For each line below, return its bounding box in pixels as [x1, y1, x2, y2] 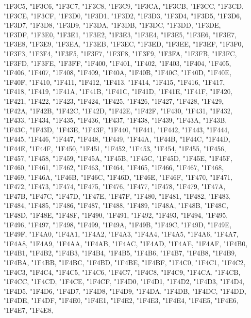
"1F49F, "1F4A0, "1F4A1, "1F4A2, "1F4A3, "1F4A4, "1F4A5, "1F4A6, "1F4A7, [3, 229, 238, 239]
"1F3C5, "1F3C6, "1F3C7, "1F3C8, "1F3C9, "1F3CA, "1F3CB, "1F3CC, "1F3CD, [3, 1, 244, 11]
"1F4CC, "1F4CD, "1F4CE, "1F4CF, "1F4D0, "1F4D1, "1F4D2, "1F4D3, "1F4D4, [3, 276, 245, 286]
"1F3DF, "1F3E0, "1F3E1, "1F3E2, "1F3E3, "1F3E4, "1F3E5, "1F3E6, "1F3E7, [3, 29, 236, 39]
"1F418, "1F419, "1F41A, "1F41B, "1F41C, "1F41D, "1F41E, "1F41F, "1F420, [3, 86, 233, 96]
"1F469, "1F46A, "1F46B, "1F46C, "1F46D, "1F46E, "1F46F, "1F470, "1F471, [3, 172, 233, 182]
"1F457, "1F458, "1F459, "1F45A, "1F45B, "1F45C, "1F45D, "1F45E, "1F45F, [3, 153, 233, 163]
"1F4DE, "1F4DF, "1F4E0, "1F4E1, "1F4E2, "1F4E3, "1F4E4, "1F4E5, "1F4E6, [3, 295, 238, 305]
